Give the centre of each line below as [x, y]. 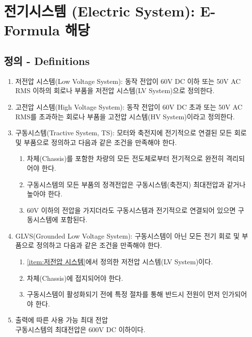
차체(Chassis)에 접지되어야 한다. [75, 278]
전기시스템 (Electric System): [100, 11]
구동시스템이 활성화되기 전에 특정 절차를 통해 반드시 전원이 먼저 [123, 294]
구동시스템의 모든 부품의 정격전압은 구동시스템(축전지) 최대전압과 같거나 [136, 184]
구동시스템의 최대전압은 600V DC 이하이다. [80, 329]
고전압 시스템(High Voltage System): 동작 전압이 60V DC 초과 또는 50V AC [129, 106]
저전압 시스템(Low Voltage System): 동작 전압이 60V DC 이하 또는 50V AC [128, 81]
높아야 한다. [45, 194]
